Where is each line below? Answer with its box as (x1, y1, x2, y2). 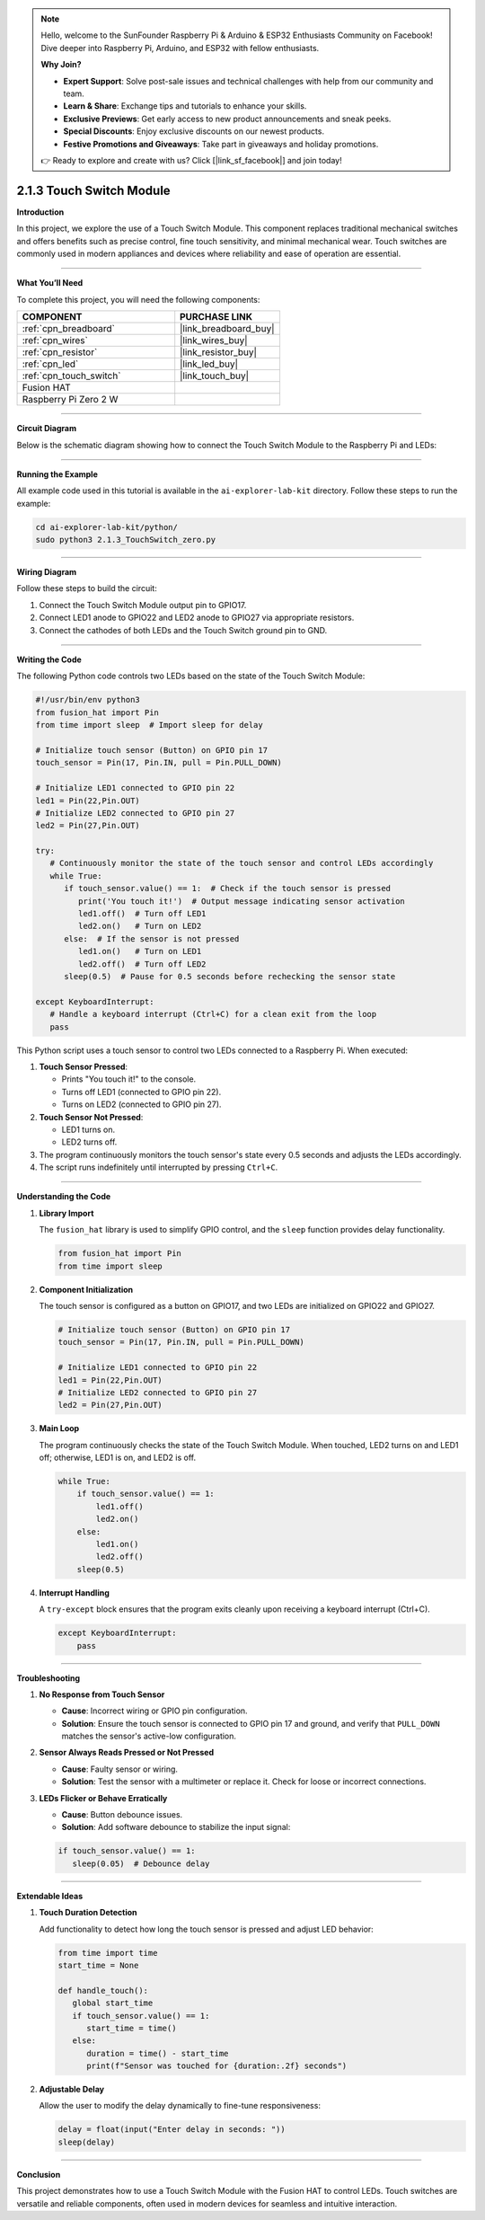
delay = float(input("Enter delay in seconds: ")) (57, 2125, 287, 2135)
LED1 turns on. (61, 1124, 116, 1135)
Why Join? (40, 59, 82, 70)
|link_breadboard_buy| (180, 323, 275, 335)
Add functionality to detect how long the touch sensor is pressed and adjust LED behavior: (39, 1924, 375, 1934)
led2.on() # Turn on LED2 (77, 921, 202, 932)
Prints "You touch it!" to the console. (61, 1074, 197, 1084)
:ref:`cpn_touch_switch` (22, 369, 121, 382)
